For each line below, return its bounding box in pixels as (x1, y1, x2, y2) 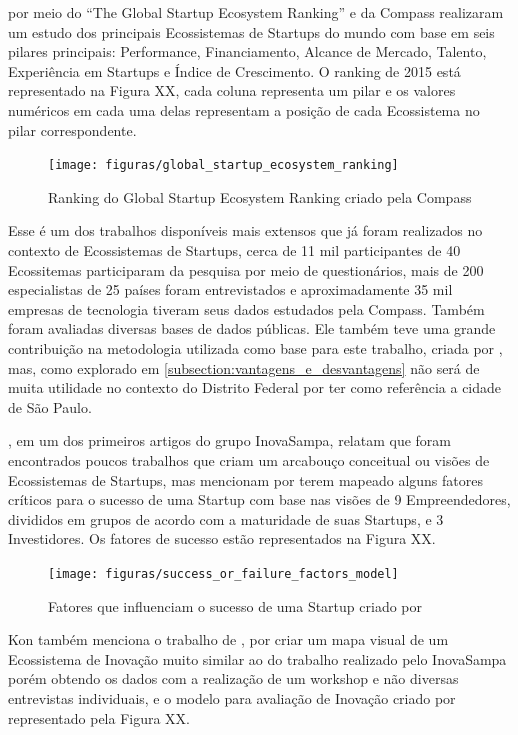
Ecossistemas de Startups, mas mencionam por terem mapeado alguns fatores (8, 469, 483, 490)
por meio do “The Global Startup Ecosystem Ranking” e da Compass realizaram (8, 2, 504, 22)
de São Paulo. (8, 396, 92, 417)
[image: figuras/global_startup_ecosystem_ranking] (48, 158, 399, 173)
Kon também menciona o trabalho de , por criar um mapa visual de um (8, 629, 449, 650)
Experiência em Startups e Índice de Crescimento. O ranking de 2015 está (8, 60, 461, 81)
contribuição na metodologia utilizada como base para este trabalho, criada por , (8, 337, 503, 358)
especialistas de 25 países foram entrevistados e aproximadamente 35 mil (8, 279, 453, 300)
